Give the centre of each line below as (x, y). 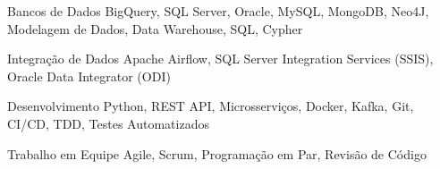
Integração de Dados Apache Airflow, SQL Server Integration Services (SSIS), (220, 59)
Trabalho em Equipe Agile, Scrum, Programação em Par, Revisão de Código (217, 153)
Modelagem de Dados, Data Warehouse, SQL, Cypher (155, 28)
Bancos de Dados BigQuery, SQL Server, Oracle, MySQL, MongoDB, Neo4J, (218, 11)
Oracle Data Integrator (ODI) (89, 76)
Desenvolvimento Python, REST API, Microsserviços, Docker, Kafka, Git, (211, 106)
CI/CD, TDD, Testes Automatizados (108, 123)
